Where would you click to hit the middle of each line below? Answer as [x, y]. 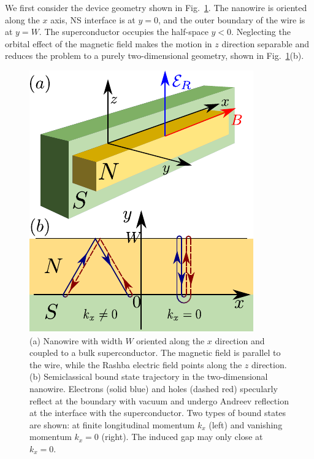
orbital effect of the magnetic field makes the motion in [109, 43]
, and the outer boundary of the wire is [232, 19]
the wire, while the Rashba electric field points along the [136, 364]
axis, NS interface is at [93, 19]
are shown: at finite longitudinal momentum [112, 424]
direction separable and [265, 43]
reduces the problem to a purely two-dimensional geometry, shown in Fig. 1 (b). [155, 56]
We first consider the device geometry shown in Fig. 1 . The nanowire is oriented [156, 7]
